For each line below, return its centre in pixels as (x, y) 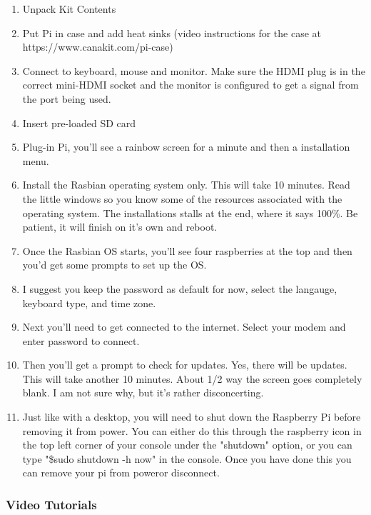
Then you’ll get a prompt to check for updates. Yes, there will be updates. (185, 365)
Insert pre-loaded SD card (79, 122)
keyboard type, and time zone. (89, 302)
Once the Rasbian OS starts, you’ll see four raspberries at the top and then (187, 250)
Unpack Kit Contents (69, 9)
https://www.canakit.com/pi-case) (98, 47)
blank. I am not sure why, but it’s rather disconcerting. (143, 392)
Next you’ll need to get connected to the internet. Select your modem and (184, 327)
